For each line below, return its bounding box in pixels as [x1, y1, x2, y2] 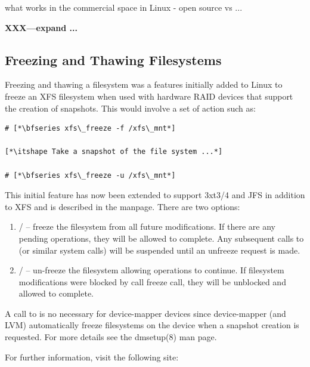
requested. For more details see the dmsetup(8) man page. [5, 331, 217, 343]
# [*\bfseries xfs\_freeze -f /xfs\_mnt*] [5, 124, 176, 133]
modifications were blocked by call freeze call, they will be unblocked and [18, 275, 286, 288]
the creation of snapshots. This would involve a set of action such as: [5, 101, 256, 114]
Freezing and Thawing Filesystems [5, 50, 222, 69]
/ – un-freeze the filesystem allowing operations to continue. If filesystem [18, 264, 284, 276]
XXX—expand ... [5, 21, 77, 33]
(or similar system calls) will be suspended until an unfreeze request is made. [18, 243, 300, 256]
